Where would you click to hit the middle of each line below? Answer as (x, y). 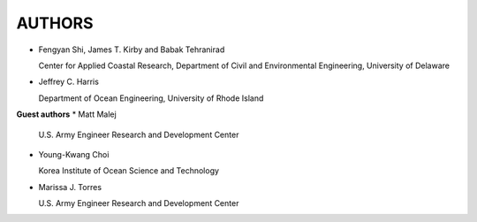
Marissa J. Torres (70, 187)
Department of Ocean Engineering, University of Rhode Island (151, 98)
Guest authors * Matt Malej (66, 114)
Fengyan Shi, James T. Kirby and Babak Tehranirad (132, 50)
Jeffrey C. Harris (68, 82)
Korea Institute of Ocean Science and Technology (129, 171)
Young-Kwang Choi (74, 154)
